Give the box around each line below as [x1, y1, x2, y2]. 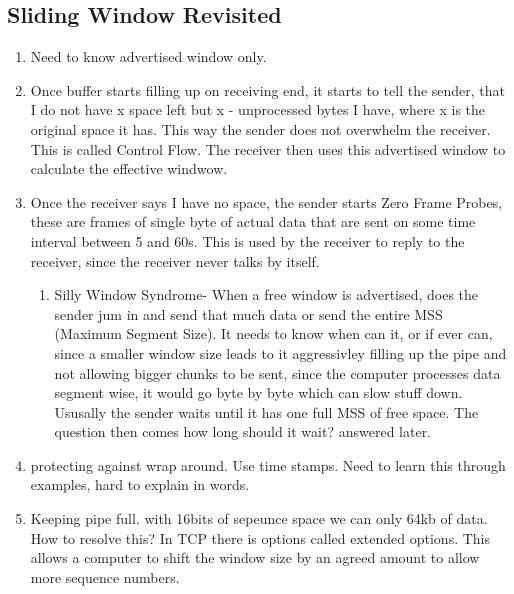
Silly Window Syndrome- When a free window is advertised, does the [54, 284, 479, 305]
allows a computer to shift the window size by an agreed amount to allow [30, 547, 480, 568]
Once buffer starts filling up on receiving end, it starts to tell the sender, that [30, 79, 506, 100]
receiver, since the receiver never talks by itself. [30, 250, 320, 271]
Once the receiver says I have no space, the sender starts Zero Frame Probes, [30, 191, 503, 212]
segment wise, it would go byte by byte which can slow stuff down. [54, 382, 463, 403]
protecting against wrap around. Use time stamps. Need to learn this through [30, 454, 506, 475]
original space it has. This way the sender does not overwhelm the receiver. [30, 118, 491, 139]
